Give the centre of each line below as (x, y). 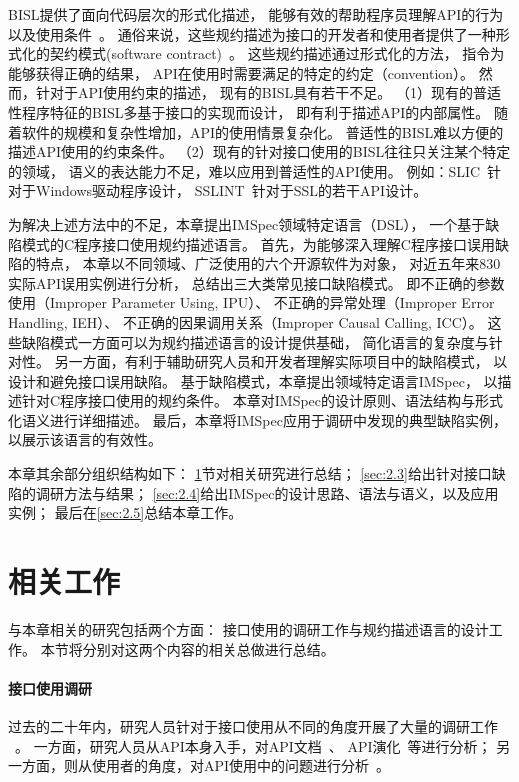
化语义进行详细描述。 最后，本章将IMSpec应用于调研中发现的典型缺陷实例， (257, 419)
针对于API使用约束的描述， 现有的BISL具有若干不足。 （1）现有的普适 (268, 92)
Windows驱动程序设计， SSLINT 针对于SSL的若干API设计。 (231, 190)
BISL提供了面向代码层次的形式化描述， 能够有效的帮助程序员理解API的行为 (256, 14)
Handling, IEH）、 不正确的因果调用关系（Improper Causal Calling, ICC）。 (245, 321)
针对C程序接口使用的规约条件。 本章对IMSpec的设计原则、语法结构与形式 (262, 400)
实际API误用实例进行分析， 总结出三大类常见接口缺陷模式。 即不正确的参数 (256, 282)
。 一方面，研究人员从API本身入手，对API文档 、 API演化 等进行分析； (253, 745)
